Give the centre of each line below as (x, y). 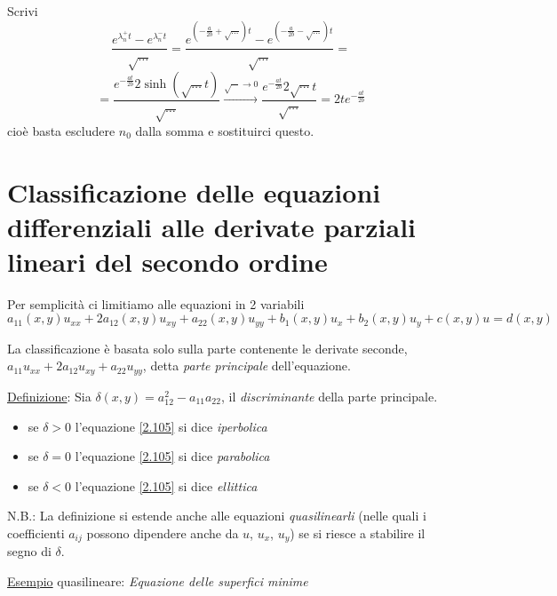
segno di (29, 551)
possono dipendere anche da (163, 532)
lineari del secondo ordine (167, 261)
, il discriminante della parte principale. (329, 396)
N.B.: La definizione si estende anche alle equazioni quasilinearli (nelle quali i (217, 516)
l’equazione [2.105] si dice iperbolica (171, 426)
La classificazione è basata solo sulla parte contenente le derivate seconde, (207, 348)
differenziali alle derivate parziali (212, 226)
